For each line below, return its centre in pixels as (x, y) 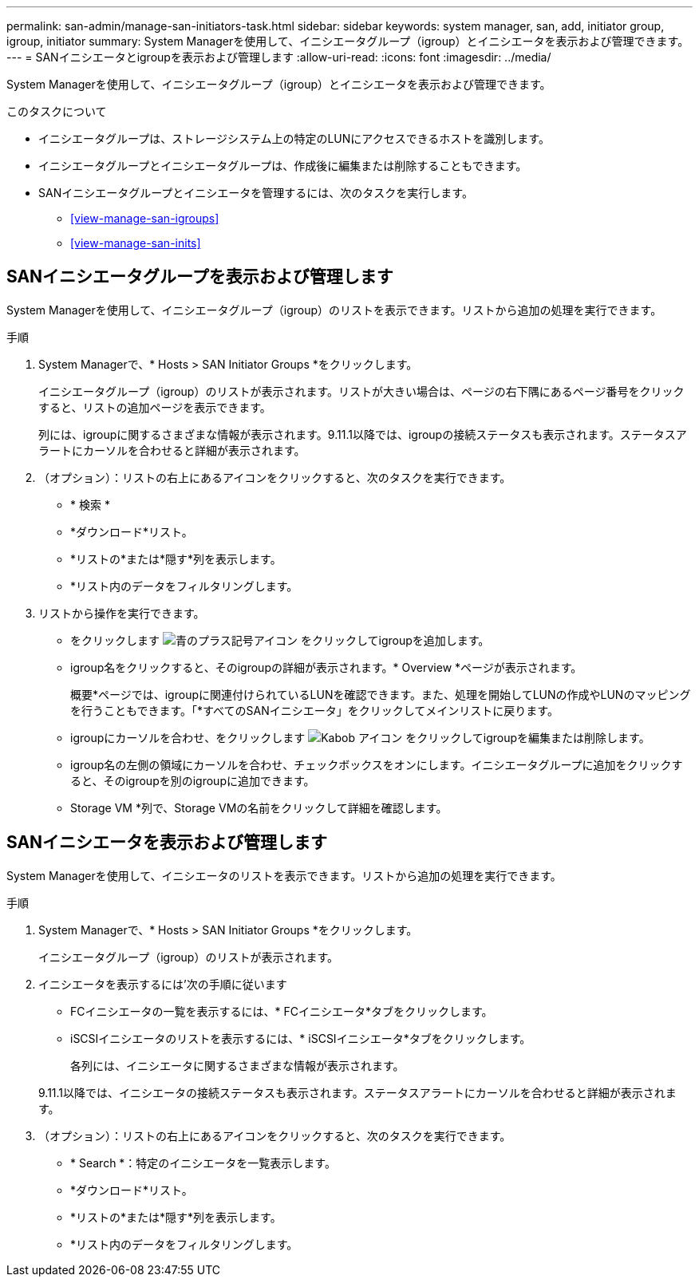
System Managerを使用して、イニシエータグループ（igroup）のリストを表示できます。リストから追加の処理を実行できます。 (334, 310)
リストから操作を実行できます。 (122, 613)
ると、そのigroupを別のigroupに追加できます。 (193, 780)
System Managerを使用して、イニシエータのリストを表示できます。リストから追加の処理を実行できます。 (284, 875)
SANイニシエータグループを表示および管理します (200, 277)
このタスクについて (57, 111)
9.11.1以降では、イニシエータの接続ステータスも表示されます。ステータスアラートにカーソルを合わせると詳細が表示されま (357, 1092)
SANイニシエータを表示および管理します (167, 843)
